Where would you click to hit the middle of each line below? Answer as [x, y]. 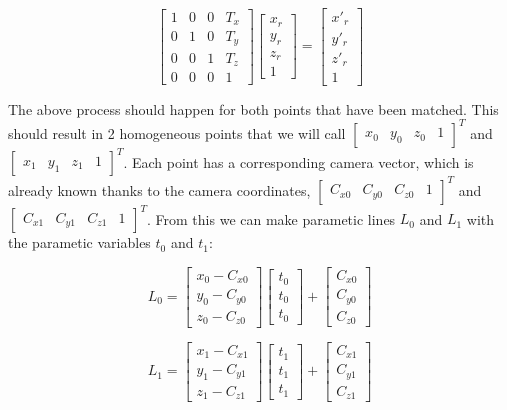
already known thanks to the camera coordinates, [159, 189]
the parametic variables [79, 242]
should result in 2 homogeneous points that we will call [177, 132]
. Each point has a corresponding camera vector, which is [298, 161]
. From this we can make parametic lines [271, 218]
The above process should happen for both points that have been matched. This [253, 108]
